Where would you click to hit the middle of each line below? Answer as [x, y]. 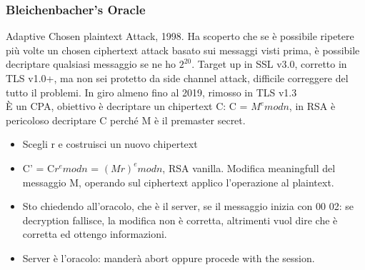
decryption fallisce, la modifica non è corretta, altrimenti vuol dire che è [180, 220]
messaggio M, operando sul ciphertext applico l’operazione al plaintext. [178, 182]
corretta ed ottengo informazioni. [95, 234]
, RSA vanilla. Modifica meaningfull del [249, 167]
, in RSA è [312, 106]
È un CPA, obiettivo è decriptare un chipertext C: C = [127, 106]
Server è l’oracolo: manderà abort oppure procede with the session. [169, 257]
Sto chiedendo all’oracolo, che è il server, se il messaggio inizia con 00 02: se [188, 206]
